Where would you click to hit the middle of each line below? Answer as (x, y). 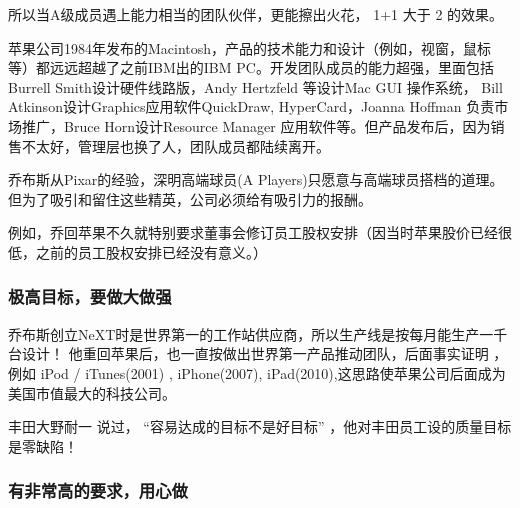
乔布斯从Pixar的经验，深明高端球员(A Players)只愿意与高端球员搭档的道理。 (256, 179)
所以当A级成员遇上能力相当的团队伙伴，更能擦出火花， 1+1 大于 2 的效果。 (256, 14)
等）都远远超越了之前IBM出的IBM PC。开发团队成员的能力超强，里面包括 (251, 67)
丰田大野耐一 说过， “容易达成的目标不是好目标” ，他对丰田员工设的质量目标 (260, 426)
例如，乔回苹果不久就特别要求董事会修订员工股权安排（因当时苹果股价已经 (253, 232)
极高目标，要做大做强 (90, 296)
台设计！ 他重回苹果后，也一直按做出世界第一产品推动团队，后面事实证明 (248, 353)
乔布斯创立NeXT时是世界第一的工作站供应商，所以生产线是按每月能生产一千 (258, 333)
